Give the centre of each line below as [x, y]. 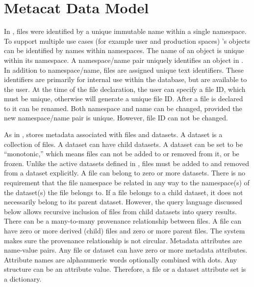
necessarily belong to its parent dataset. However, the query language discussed [123, 202]
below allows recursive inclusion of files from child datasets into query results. [120, 211]
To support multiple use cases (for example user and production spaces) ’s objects [127, 41]
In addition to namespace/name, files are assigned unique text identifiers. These [124, 70]
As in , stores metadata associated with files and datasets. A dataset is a [113, 134]
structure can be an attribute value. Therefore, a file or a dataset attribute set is [125, 269]
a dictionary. [23, 278]
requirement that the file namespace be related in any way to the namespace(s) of [127, 183]
